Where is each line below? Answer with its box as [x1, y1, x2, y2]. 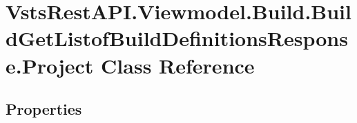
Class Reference [101, 51, 255, 79]
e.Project [6, 51, 94, 79]
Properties [6, 98, 82, 120]
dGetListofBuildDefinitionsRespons [6, 24, 348, 52]
